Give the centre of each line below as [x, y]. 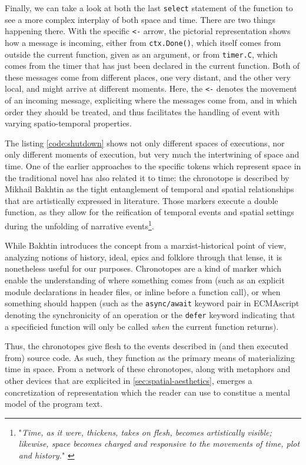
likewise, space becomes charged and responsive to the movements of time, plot [159, 444]
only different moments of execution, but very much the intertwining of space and [152, 154]
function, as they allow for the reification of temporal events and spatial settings [149, 212]
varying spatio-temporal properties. [68, 123]
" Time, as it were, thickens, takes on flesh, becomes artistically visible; [145, 432]
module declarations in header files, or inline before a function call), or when [143, 291]
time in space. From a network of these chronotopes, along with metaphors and [148, 369]
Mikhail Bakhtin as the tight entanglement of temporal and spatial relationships [149, 189]
